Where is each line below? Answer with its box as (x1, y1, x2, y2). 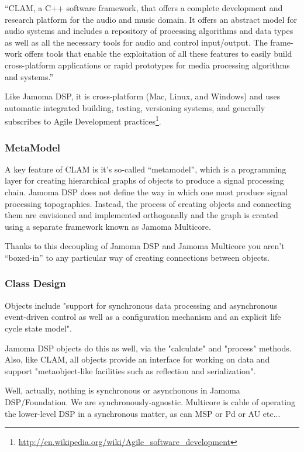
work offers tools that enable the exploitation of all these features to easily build (5, 47, 292, 60)
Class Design (5, 276, 66, 291)
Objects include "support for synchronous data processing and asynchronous (5, 299, 278, 311)
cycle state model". (5, 322, 72, 334)
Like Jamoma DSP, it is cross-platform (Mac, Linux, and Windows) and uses (5, 90, 281, 102)
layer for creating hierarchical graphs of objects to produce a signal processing (5, 174, 284, 187)
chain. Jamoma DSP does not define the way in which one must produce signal (5, 186, 288, 198)
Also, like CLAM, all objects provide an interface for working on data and (5, 353, 270, 365)
